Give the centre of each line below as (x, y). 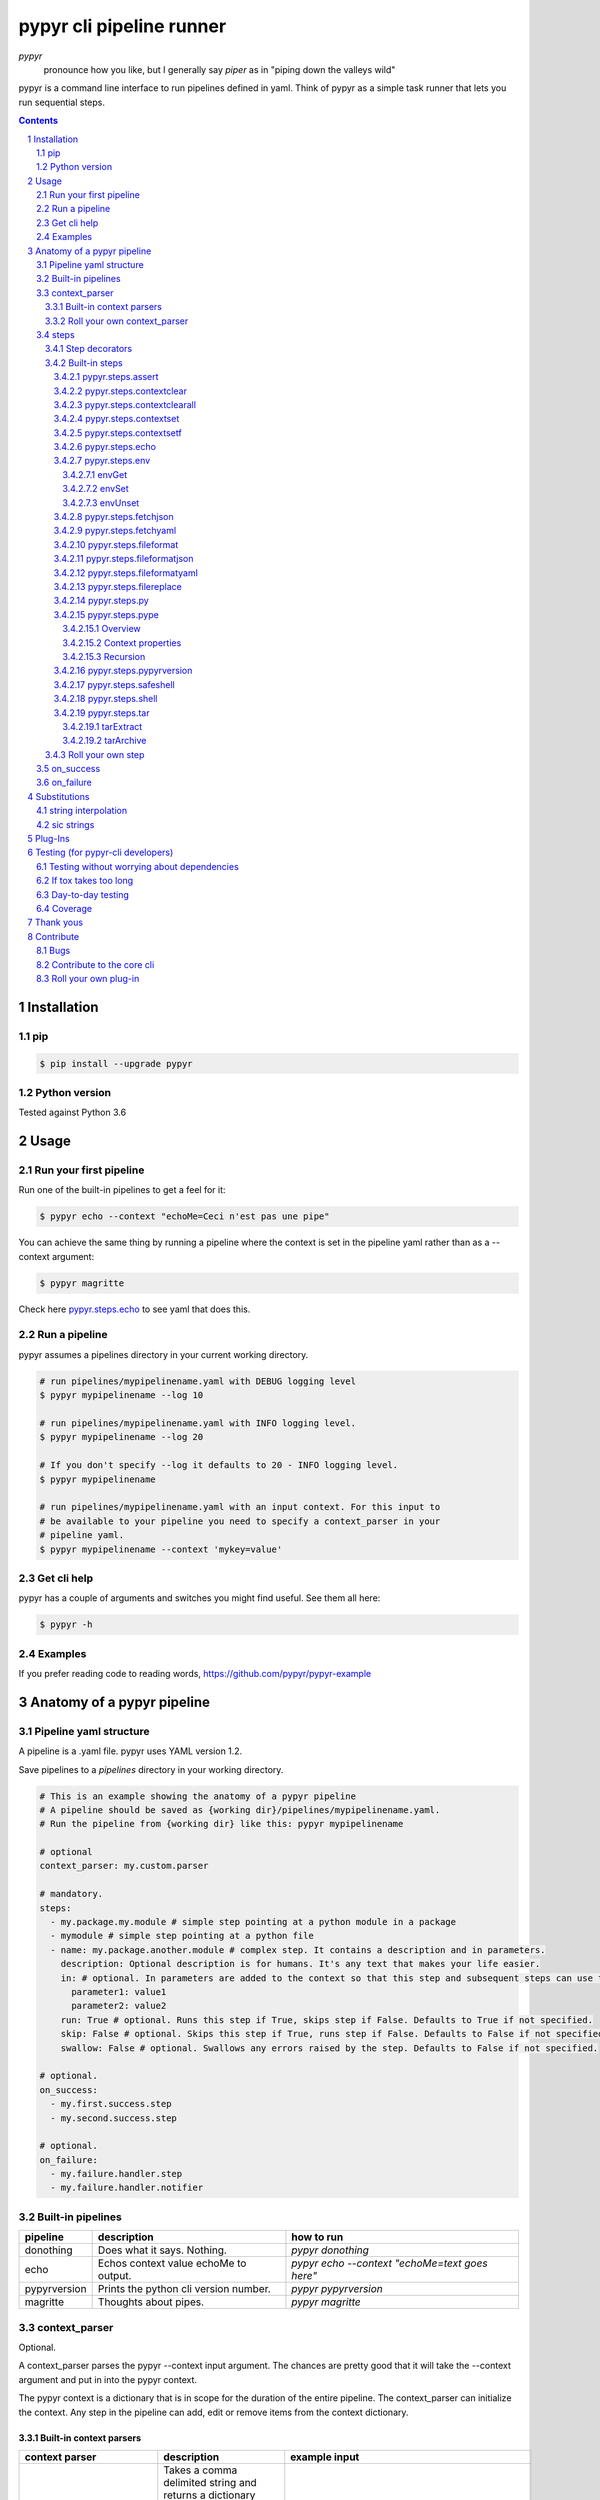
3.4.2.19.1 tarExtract (102, 726)
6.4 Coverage (64, 908)
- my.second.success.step (113, 2118)
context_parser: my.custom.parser (124, 1866)
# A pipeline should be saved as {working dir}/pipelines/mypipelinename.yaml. (240, 1809)
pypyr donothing (330, 2250)
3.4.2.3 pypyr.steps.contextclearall (125, 404)
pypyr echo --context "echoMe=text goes (390, 2263)
